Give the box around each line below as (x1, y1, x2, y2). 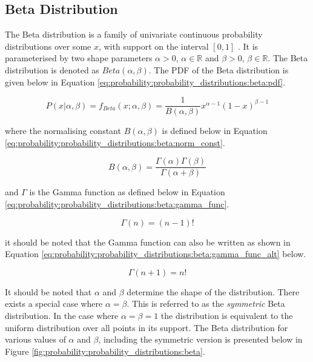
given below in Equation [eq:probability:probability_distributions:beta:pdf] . (5, 75, 286, 88)
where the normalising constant (5, 124, 121, 137)
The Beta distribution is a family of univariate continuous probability (5, 28, 263, 41)
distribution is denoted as (5, 63, 99, 76)
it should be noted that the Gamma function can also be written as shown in (5, 235, 291, 248)
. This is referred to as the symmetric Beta (127, 297, 285, 310)
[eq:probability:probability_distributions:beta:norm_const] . (5, 136, 225, 149)
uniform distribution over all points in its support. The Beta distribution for (5, 321, 288, 334)
